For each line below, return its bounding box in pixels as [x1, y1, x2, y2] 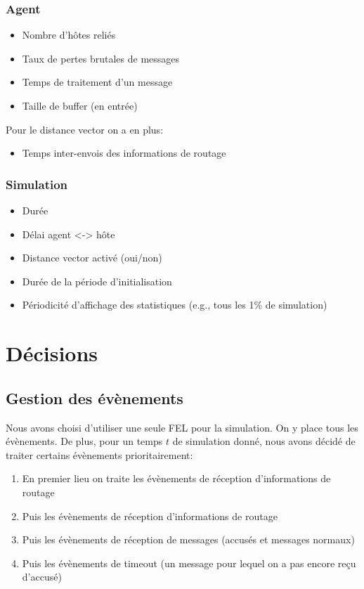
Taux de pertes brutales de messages [22, 51, 180, 65]
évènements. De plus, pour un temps [6, 434, 163, 448]
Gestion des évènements [6, 387, 183, 408]
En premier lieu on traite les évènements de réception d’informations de [22, 471, 331, 486]
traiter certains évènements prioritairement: [6, 447, 193, 462]
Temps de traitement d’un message [22, 75, 173, 89]
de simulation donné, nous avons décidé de [172, 434, 356, 448]
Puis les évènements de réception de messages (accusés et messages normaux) [22, 532, 355, 547]
